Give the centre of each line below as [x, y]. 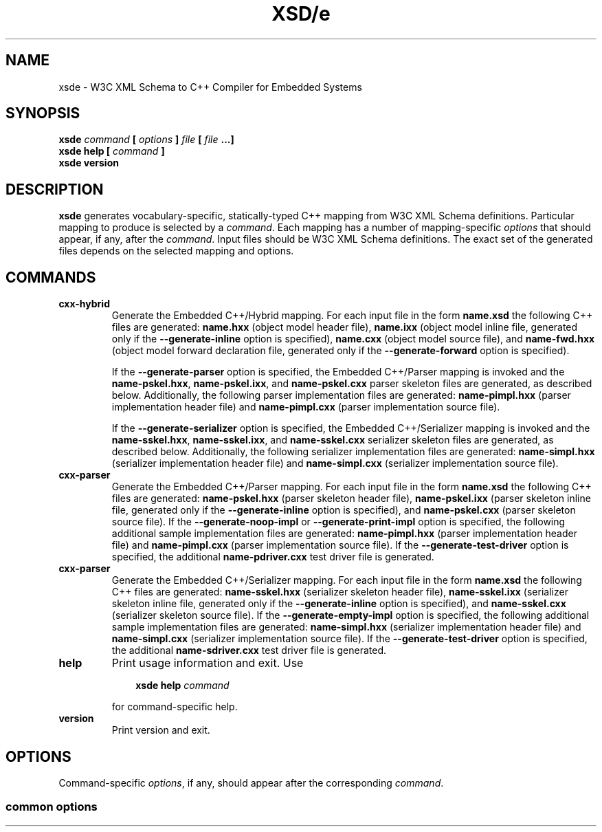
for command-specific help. [175, 707]
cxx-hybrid [84, 304]
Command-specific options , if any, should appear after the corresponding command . [251, 782]
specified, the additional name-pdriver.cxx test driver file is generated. [273, 557]
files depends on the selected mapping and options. [176, 251]
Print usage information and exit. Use [208, 663]
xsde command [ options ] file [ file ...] [146, 140]
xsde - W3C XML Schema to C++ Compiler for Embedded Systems [210, 87]
